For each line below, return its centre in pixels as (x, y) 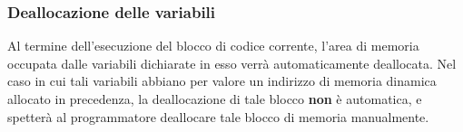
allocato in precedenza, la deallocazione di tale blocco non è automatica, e (215, 99)
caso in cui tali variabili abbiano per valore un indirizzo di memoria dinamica (222, 81)
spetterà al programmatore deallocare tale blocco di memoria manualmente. (218, 116)
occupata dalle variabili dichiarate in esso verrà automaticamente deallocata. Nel (232, 63)
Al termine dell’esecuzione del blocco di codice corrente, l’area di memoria (213, 46)
